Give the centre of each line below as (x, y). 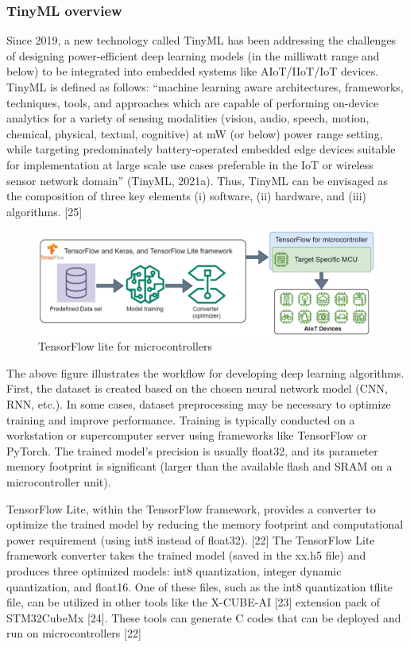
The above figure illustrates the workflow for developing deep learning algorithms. (205, 372)
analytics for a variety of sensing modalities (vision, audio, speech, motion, (188, 118)
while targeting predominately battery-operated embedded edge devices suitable (201, 149)
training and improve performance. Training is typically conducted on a (181, 419)
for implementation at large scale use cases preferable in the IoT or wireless (190, 164)
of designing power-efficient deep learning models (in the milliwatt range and (193, 55)
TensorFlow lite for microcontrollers (126, 346)
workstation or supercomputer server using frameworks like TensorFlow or (187, 435)
